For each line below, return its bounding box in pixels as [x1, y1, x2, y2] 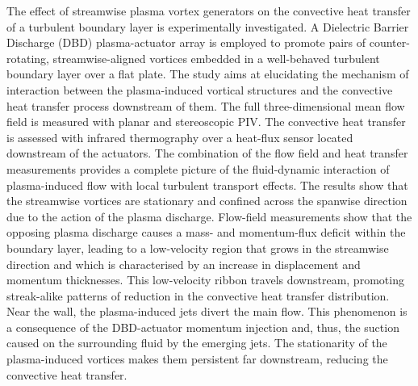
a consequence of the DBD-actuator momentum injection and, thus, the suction [6, 318, 399, 335]
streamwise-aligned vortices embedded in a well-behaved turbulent [52, 49, 380, 66]
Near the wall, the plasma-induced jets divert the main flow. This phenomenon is [6, 303, 408, 320]
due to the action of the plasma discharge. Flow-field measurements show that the [6, 208, 412, 224]
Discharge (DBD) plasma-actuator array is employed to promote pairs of [6, 34, 366, 51]
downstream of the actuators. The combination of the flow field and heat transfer [6, 145, 408, 162]
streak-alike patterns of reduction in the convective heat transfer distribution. [6, 287, 390, 304]
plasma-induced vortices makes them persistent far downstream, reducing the [6, 350, 388, 367]
